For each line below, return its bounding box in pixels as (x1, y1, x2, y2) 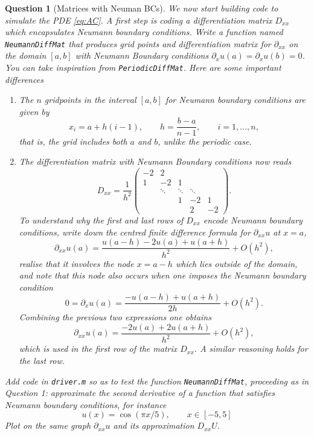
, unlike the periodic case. (158, 134, 252, 147)
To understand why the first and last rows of (19, 213, 184, 226)
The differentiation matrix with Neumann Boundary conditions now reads (19, 155, 292, 168)
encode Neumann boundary (203, 213, 303, 226)
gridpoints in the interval (44, 93, 136, 106)
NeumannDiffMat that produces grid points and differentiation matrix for (5, 37, 271, 50)
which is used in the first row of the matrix (19, 342, 178, 355)
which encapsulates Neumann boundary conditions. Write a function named (5, 25, 283, 38)
